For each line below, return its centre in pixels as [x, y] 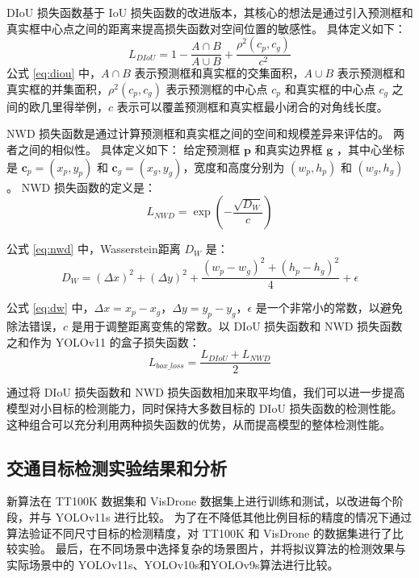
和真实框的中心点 [330, 88]
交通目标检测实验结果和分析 [117, 467]
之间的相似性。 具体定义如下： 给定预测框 [129, 149]
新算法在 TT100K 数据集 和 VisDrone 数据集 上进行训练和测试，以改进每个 [199, 501]
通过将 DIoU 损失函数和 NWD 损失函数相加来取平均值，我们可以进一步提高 [206, 392]
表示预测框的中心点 [217, 88]
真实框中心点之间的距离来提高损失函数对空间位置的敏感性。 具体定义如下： [206, 28]
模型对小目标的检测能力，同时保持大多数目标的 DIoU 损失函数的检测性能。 [205, 408]
